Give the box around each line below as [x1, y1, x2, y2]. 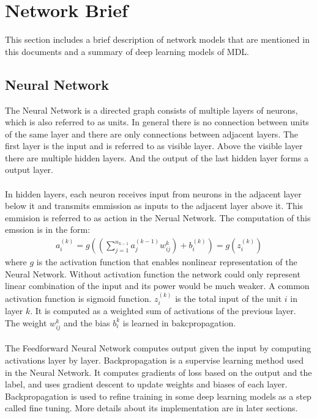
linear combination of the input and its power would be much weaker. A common [5, 279, 310, 292]
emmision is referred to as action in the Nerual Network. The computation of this [5, 211, 311, 224]
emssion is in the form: [5, 223, 91, 236]
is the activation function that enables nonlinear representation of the [36, 255, 297, 268]
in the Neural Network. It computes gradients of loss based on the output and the [5, 365, 312, 378]
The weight [5, 316, 47, 329]
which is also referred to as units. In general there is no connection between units [5, 116, 309, 128]
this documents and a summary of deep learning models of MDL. [5, 45, 249, 57]
